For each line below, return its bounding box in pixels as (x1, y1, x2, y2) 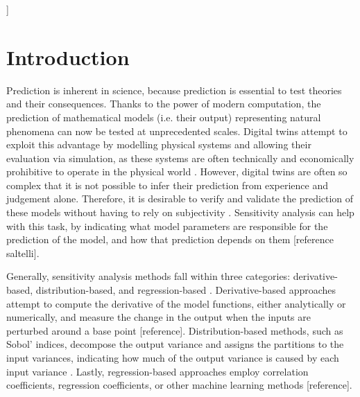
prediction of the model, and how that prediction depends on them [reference (6, 232, 334, 247)
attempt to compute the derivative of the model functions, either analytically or (6, 296, 346, 310)
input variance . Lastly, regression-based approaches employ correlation (6, 364, 309, 378)
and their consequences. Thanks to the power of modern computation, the (6, 96, 321, 111)
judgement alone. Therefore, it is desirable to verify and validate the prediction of (6, 191, 354, 206)
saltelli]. (6, 245, 40, 260)
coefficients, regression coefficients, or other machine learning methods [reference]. (6, 378, 352, 392)
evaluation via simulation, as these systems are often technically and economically (6, 150, 354, 165)
